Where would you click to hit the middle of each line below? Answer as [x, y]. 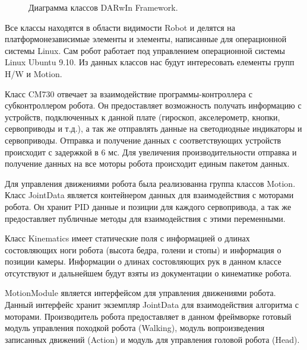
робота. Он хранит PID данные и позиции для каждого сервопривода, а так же [148, 206]
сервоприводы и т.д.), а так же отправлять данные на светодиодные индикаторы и [153, 128]
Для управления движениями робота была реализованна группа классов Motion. [150, 183]
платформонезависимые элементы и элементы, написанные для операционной [146, 39]
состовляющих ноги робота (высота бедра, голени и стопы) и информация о [143, 249]
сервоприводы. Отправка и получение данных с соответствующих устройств [143, 140]
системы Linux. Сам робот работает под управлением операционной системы [145, 50]
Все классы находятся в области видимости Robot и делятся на [120, 27]
